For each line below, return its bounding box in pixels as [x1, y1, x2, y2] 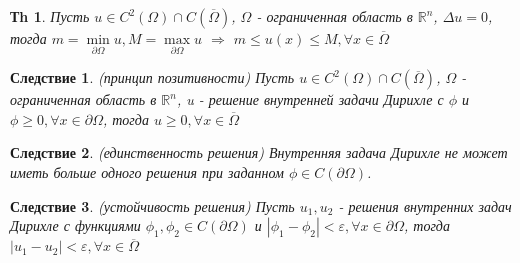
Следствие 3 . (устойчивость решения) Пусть [10, 195, 295, 216]
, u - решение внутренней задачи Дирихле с [176, 89, 444, 110]
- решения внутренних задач [338, 195, 512, 216]
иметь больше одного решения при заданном [10, 162, 284, 182]
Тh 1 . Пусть [10, 6, 90, 26]
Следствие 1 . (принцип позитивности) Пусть [10, 67, 295, 88]
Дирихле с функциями [10, 215, 141, 236]
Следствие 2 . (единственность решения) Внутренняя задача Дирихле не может [10, 142, 508, 163]
